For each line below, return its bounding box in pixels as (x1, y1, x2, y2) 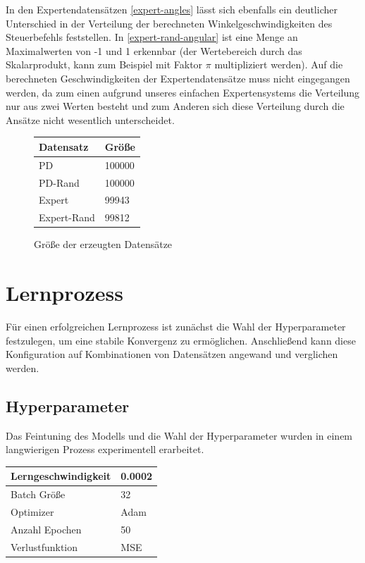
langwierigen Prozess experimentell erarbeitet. (6, 442, 204, 457)
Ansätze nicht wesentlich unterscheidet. (6, 112, 175, 127)
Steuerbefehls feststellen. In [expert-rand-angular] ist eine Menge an (6, 30, 298, 44)
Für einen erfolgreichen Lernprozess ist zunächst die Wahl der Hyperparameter (6, 319, 346, 334)
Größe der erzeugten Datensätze (34, 237, 173, 252)
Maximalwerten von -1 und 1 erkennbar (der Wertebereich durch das (6, 43, 302, 58)
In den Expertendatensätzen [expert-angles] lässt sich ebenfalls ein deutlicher (6, 2, 338, 16)
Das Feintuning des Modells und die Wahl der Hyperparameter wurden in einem (6, 428, 353, 443)
